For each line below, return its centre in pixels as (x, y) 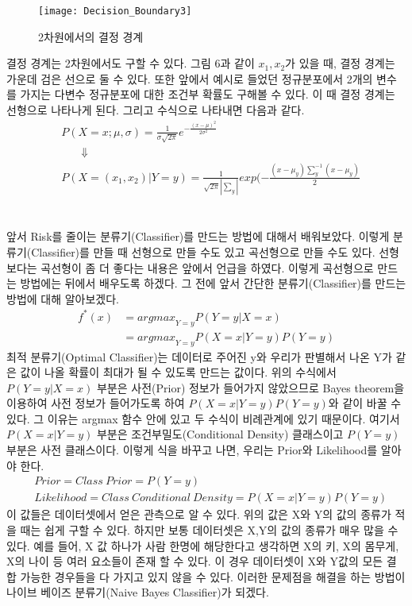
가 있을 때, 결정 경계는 (340, 63)
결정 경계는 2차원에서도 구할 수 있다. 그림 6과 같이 (131, 63)
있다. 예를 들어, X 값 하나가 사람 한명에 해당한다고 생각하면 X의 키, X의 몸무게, (203, 545)
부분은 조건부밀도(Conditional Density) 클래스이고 (220, 434)
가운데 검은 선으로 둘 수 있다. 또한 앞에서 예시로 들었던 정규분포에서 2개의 (190, 78)
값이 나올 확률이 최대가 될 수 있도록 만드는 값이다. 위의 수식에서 (178, 372)
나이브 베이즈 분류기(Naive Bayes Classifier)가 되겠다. (138, 592)
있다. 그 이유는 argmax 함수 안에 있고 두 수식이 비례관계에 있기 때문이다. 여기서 (203, 418)
